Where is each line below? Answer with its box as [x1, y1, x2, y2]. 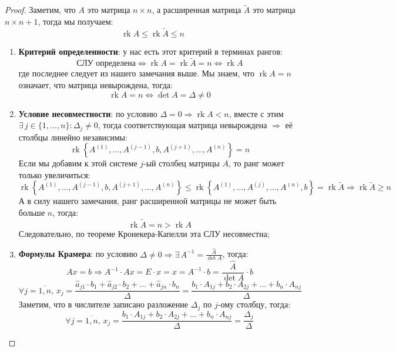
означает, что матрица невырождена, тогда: [18, 79, 173, 91]
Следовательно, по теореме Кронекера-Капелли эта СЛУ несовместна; [18, 227, 270, 239]
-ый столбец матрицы [143, 157, 220, 169]
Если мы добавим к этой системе [18, 157, 137, 169]
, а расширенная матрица [152, 4, 241, 16]
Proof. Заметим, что [5, 4, 76, 16]
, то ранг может [228, 157, 284, 169]
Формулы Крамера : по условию [18, 248, 137, 260]
